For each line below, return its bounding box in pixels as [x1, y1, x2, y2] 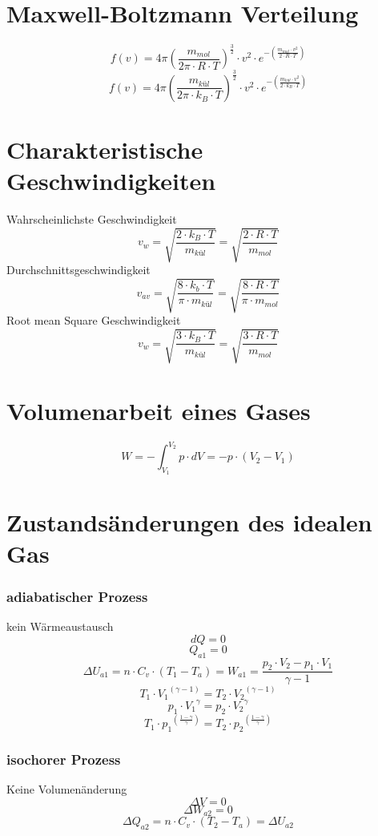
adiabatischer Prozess [6, 586, 148, 606]
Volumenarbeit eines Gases [6, 394, 311, 426]
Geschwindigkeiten [6, 164, 216, 197]
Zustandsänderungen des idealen [6, 505, 372, 538]
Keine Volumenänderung [6, 781, 127, 798]
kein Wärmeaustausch [6, 618, 114, 635]
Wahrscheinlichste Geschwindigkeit [6, 211, 177, 228]
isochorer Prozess [6, 749, 121, 769]
